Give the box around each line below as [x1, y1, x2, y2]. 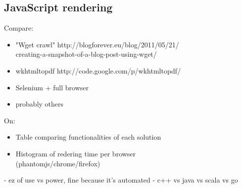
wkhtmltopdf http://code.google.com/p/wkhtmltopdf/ [15, 65, 181, 75]
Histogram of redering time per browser [15, 148, 136, 158]
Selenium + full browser [15, 82, 89, 92]
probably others [15, 99, 64, 109]
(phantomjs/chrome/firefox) [15, 158, 100, 168]
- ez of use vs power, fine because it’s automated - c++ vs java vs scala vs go [4, 175, 238, 185]
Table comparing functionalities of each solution [15, 132, 161, 142]
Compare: [4, 23, 34, 33]
